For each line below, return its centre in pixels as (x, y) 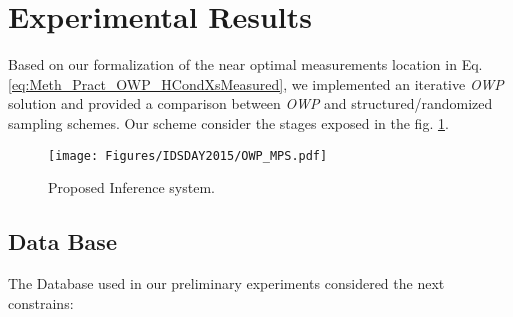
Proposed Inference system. (131, 187)
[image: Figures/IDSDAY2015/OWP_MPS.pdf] (188, 155)
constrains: (41, 302)
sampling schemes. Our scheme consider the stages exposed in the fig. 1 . (228, 122)
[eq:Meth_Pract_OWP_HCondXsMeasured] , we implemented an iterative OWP (256, 83)
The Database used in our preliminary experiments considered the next (226, 282)
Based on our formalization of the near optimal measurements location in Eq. (245, 64)
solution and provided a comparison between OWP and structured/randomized (250, 103)
